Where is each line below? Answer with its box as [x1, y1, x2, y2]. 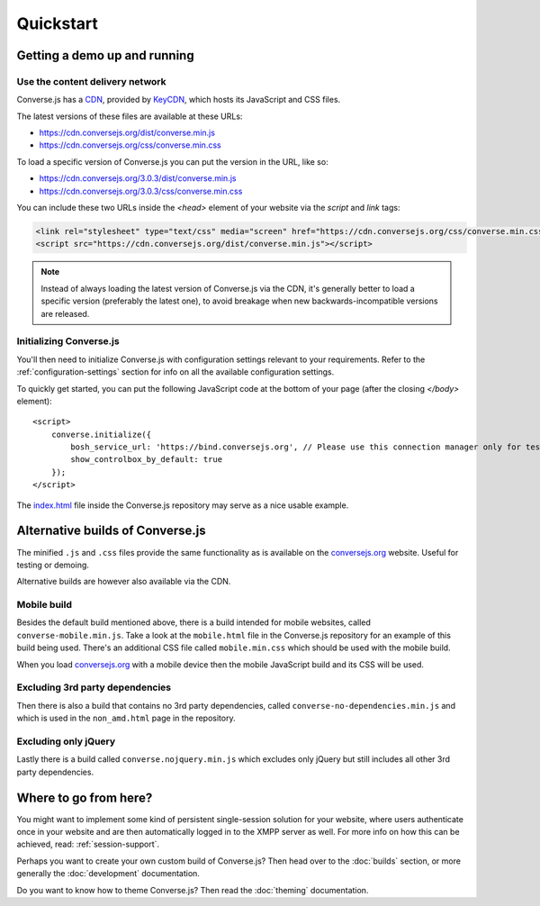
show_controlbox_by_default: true [70, 455, 223, 465]
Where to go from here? [16, 790, 153, 805]
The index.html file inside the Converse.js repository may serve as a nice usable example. [16, 500, 349, 511]
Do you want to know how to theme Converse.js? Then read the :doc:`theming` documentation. [16, 884, 369, 895]
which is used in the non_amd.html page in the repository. [16, 712, 236, 724]
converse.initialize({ [50, 429, 152, 439]
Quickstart [16, 14, 99, 33]
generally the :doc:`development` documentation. [16, 868, 200, 879]
